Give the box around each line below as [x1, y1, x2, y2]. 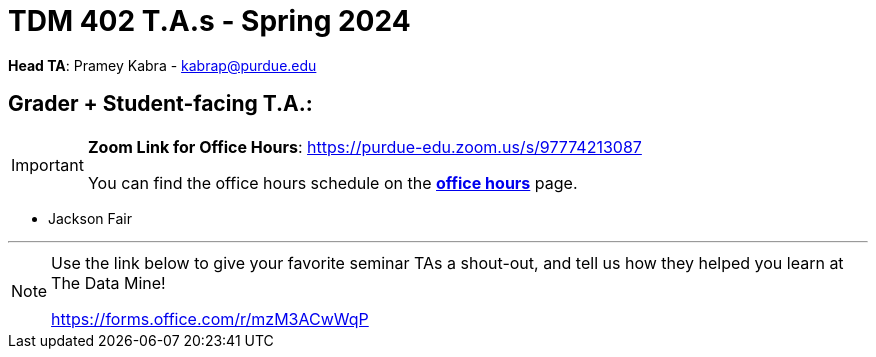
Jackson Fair [48, 209, 132, 227]
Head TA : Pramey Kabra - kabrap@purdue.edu [8, 56, 317, 74]
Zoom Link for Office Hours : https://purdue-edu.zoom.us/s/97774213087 [87, 136, 642, 157]
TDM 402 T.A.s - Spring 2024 [8, 4, 411, 38]
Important [11, 154, 84, 175]
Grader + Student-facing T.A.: [8, 91, 313, 117]
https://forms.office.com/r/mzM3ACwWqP [51, 308, 369, 329]
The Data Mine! [51, 272, 166, 293]
